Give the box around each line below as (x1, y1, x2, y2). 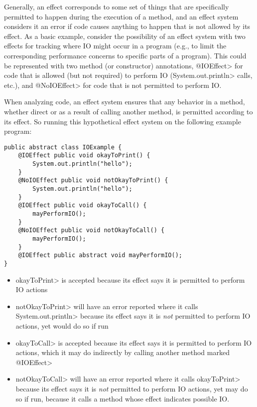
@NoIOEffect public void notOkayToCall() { (18, 227, 165, 234)
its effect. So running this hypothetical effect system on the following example (4, 116, 241, 126)
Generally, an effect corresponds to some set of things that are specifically (4, 1, 229, 11)
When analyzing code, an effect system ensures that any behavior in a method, (4, 96, 245, 107)
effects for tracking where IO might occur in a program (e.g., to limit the (4, 40, 227, 51)
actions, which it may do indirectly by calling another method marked (15, 347, 230, 358)
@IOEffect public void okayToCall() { (18, 202, 147, 209)
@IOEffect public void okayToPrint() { (18, 152, 150, 159)
